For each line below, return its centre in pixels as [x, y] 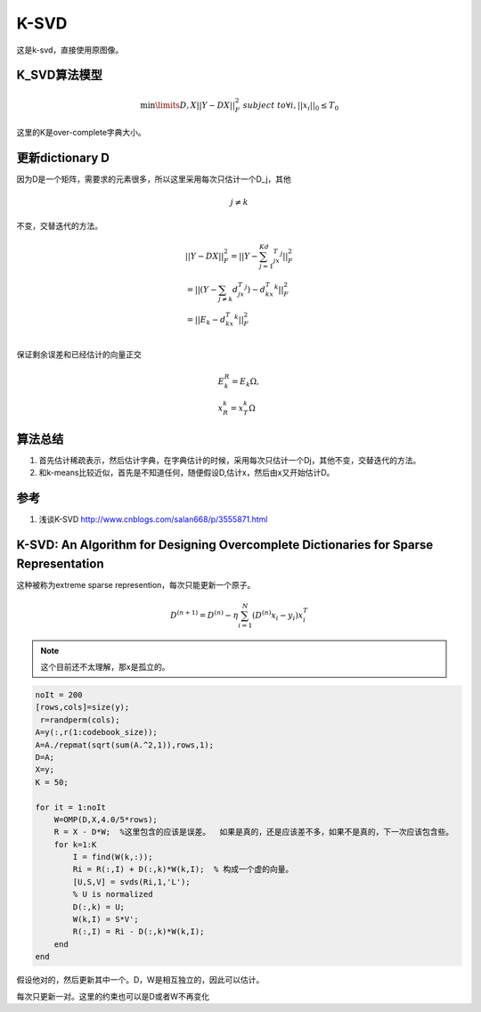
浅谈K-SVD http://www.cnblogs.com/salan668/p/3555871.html [153, 519]
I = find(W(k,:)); [113, 857]
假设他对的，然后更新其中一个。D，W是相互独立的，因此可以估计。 [140, 980]
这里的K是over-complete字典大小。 [81, 133]
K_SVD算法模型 [59, 75]
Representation [60, 563]
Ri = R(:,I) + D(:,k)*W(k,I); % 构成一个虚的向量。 [183, 869]
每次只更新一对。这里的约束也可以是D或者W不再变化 [113, 996]
